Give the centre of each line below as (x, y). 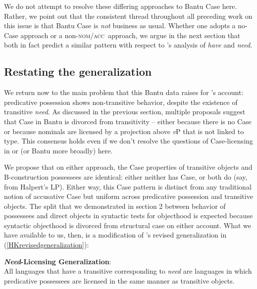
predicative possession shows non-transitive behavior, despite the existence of (121, 102)
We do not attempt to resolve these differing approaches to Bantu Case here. (121, 6)
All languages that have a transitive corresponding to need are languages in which (128, 271)
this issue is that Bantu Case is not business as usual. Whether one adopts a (120, 25)
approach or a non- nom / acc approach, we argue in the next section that (130, 35)
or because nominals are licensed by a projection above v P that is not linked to (124, 131)
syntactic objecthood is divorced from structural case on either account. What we (128, 225)
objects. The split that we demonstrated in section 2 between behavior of (115, 206)
